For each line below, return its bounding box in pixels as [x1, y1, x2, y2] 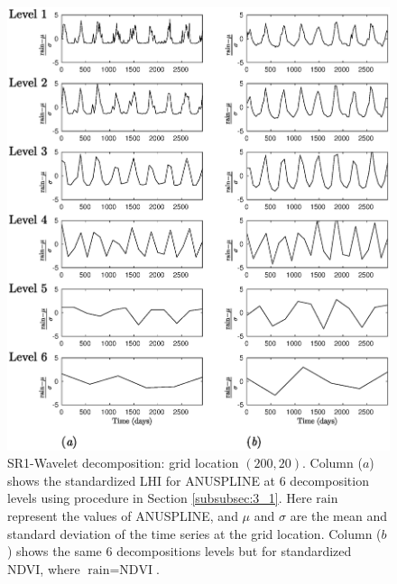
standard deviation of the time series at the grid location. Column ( [7, 524, 382, 543]
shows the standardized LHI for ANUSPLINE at [7, 470, 276, 489]
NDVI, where [7, 559, 80, 578]
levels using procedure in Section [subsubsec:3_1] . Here [7, 488, 312, 507]
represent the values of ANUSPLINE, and [7, 506, 238, 525]
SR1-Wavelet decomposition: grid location [7, 453, 239, 472]
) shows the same [7, 542, 102, 561]
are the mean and [290, 506, 387, 525]
